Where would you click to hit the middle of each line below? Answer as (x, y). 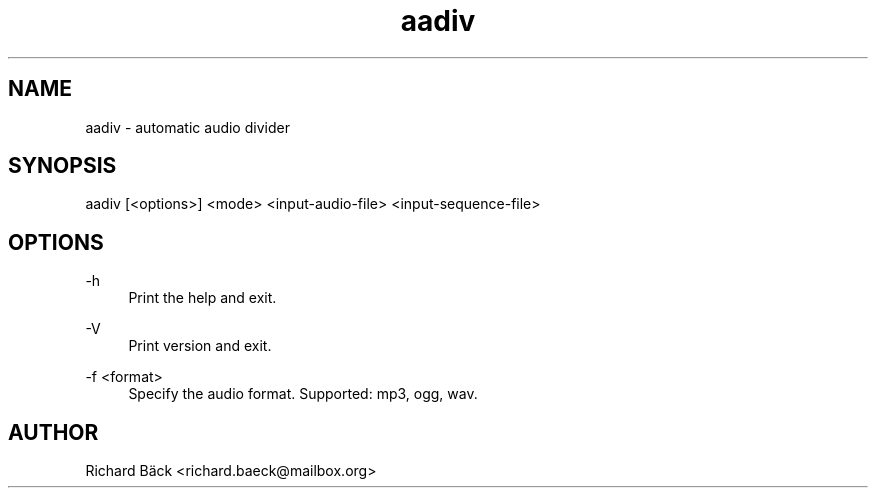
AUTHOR (53, 432)
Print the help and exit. (202, 298)
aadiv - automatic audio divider (187, 127)
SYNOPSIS (62, 166)
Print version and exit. (200, 346)
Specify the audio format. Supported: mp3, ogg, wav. (303, 394)
